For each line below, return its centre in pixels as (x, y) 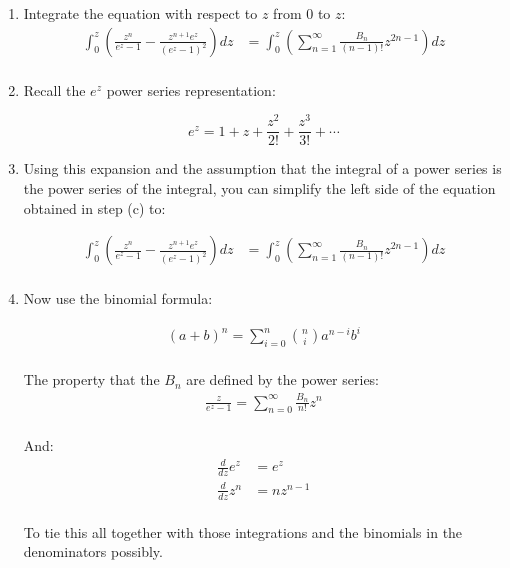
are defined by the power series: (283, 379)
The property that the (91, 379)
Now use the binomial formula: (118, 298)
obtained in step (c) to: (94, 207)
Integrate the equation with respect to (140, 13)
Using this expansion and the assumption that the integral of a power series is (262, 168)
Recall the (54, 89)
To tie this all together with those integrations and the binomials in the (243, 531)
